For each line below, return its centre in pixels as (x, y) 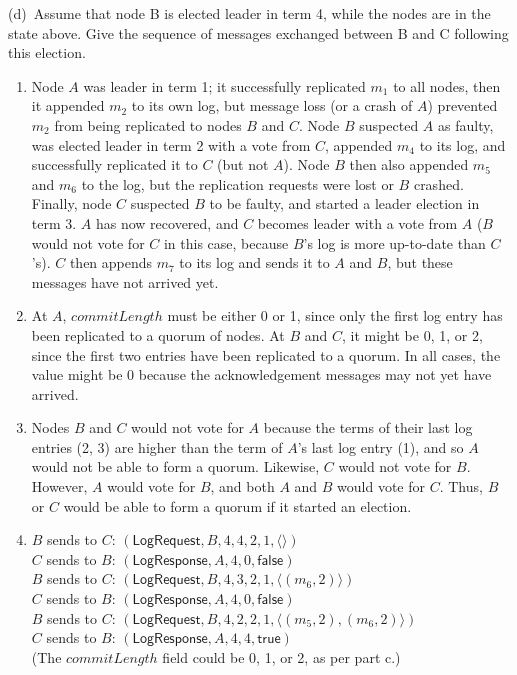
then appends (111, 262)
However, (59, 486)
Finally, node (71, 203)
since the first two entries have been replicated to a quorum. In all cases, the (266, 354)
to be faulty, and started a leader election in (344, 203)
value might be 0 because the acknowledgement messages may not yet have (261, 374)
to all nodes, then (447, 85)
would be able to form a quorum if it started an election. (237, 505)
